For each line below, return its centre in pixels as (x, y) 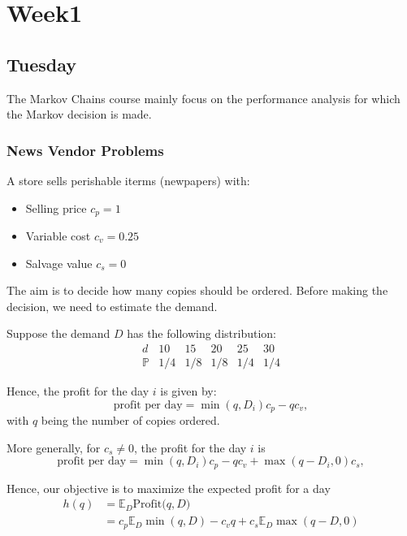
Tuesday (42, 64)
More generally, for (54, 447)
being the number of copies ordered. (130, 420)
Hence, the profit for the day (78, 391)
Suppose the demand (58, 333)
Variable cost (58, 236)
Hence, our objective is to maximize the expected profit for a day (169, 488)
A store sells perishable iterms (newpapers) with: (128, 180)
